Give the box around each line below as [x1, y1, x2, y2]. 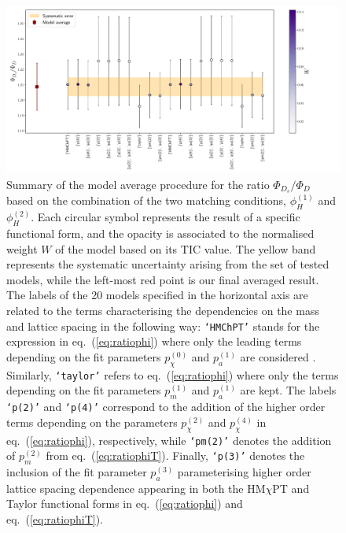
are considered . [240, 348, 316, 365]
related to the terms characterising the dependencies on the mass [6, 302, 319, 319]
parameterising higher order [177, 464, 311, 480]
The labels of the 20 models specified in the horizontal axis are [6, 287, 308, 303]
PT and [272, 479, 310, 496]
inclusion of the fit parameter [6, 464, 147, 480]
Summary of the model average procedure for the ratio [6, 176, 270, 192]
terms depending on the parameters [6, 413, 178, 430]
